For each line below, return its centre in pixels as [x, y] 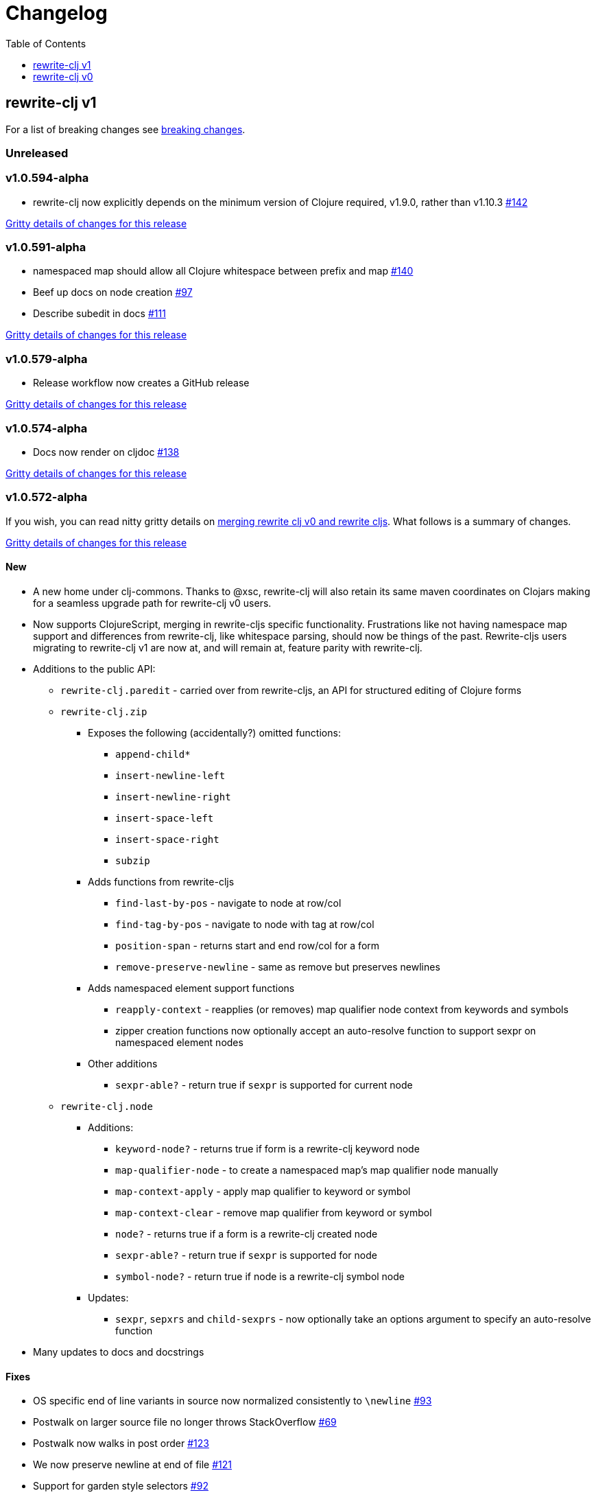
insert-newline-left [170, 775]
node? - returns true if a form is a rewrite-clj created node [247, 1233]
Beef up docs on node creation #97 [113, 292]
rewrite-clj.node [107, 1106]
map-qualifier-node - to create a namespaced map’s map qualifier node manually [307, 1170]
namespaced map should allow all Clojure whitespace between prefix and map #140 [223, 271]
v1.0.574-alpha [47, 428]
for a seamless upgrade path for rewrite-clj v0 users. [152, 603]
